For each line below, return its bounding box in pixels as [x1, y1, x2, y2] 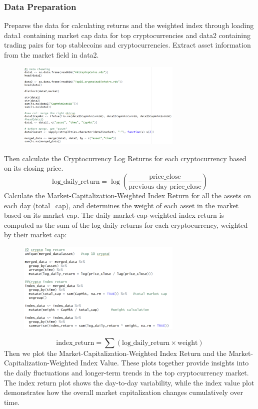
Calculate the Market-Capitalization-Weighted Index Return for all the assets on [4, 190, 251, 200]
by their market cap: [4, 229, 67, 240]
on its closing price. [4, 163, 63, 173]
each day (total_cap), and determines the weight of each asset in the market [4, 200, 239, 210]
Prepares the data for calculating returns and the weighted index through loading [4, 20, 254, 31]
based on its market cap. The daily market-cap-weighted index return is [4, 210, 224, 220]
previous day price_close [128, 183, 201, 190]
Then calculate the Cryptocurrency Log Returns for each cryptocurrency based [4, 153, 246, 163]
